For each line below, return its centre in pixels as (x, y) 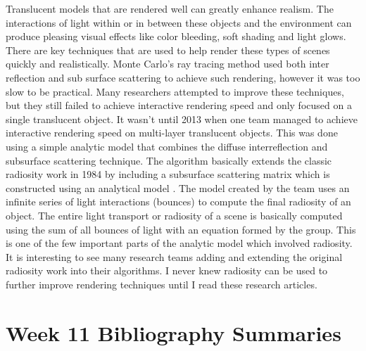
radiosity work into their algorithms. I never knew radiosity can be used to (167, 270)
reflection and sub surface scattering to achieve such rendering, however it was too (183, 77)
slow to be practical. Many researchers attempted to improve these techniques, (175, 91)
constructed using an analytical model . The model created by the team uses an (178, 187)
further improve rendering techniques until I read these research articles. (162, 284)
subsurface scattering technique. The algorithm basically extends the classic (169, 160)
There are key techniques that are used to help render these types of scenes (168, 50)
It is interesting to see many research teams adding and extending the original (174, 256)
